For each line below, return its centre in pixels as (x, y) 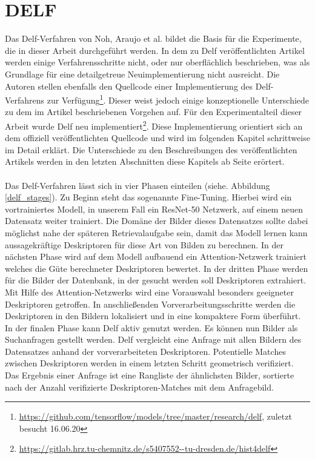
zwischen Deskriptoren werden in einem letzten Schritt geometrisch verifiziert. (149, 363)
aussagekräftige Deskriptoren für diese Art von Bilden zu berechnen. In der (144, 244)
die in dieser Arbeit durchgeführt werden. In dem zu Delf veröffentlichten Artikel (155, 50)
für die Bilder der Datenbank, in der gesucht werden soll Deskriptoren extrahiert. (156, 280)
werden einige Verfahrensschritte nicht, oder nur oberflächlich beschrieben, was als (157, 62)
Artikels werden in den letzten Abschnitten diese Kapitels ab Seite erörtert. (145, 161)
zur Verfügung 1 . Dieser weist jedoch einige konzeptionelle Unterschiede (178, 99)
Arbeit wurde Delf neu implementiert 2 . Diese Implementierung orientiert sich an (154, 125)
